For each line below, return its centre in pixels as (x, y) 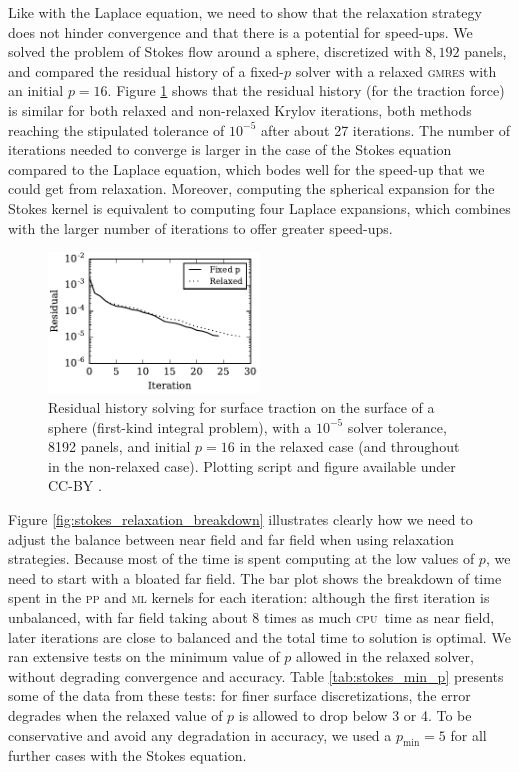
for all (468, 734)
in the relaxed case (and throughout (349, 446)
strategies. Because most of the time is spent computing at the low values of (241, 558)
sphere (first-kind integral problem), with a (180, 426)
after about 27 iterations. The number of (386, 129)
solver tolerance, (397, 426)
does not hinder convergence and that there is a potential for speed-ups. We (240, 31)
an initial (36, 90)
